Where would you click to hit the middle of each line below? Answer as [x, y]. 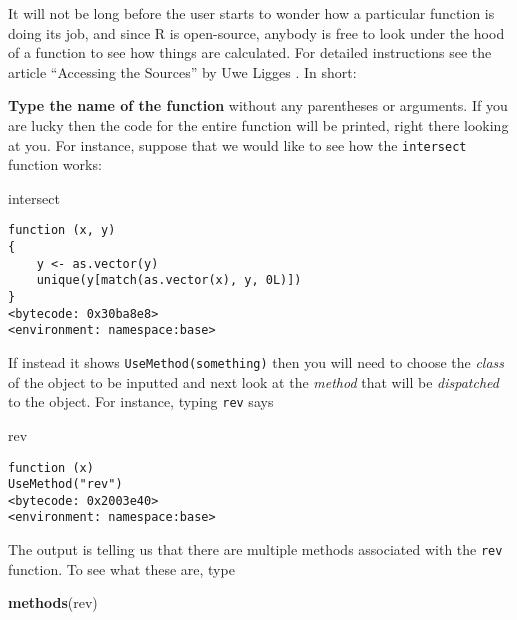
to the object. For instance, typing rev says [141, 401]
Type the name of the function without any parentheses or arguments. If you [258, 105]
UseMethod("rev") [65, 484]
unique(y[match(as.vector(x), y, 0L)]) [169, 280]
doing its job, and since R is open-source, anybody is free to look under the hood [256, 32]
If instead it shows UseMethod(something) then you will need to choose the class [256, 362]
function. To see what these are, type [121, 568]
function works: [55, 164]
